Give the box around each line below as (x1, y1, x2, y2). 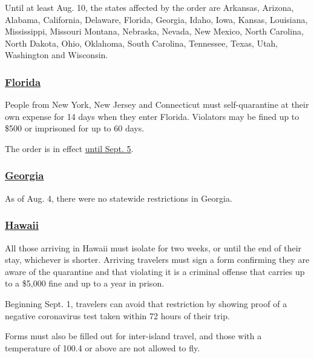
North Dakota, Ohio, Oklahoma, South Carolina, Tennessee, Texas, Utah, (5, 36, 278, 49)
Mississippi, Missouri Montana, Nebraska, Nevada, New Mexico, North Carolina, (5, 25, 304, 38)
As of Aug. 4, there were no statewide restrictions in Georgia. (5, 191, 232, 204)
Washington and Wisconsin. (5, 48, 108, 61)
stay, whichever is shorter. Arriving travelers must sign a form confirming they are (5, 253, 310, 266)
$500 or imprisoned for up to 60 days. (5, 122, 145, 134)
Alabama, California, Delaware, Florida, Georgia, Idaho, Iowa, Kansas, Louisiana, (5, 13, 308, 25)
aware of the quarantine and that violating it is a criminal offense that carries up (5, 265, 305, 277)
